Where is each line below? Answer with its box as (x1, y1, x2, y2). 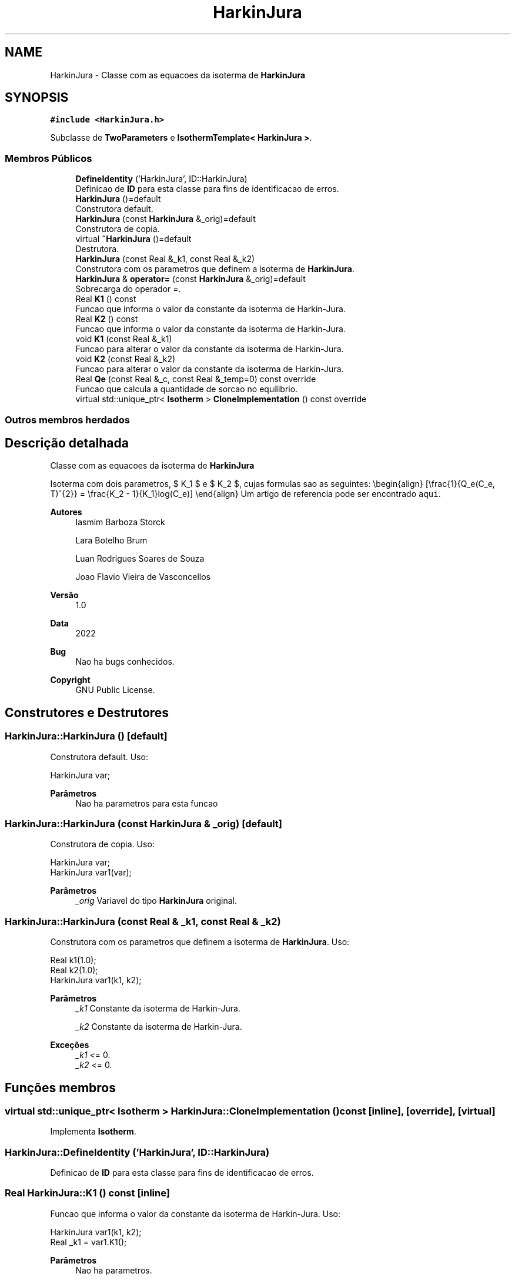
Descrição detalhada (5, 435, 129, 450)
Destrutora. (75, 244, 119, 254)
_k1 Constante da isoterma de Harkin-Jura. (75, 1003, 240, 1014)
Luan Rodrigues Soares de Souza (75, 553, 205, 564)
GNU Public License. (75, 685, 155, 695)
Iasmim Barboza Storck (75, 517, 165, 528)
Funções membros (5, 1080, 116, 1095)
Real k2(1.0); (50, 965, 98, 976)
